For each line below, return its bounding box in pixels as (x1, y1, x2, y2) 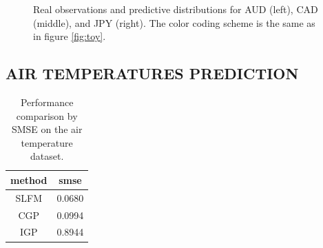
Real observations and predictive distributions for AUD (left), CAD (33, 2, 318, 16)
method (10, 172, 48, 187)
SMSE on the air (11, 122, 83, 136)
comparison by (16, 108, 78, 123)
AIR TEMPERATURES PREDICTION (6, 63, 299, 84)
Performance (20, 94, 74, 109)
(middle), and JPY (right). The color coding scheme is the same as (33, 15, 315, 30)
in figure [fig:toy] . (33, 29, 106, 43)
